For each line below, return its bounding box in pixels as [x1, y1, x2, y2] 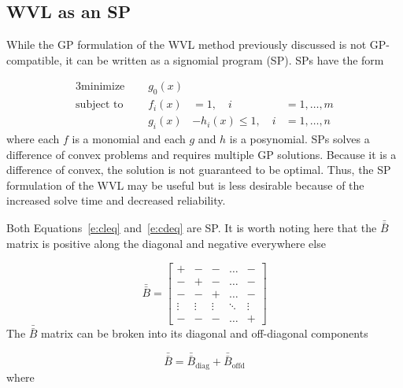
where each [6, 131, 60, 147]
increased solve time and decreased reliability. [6, 192, 226, 209]
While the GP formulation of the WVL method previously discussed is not [6, 36, 367, 53]
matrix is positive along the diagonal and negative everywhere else [6, 235, 326, 252]
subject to [76, 99, 124, 111]
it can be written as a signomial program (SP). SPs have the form [65, 51, 384, 68]
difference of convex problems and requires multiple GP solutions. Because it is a [6, 146, 397, 162]
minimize [81, 81, 125, 93]
